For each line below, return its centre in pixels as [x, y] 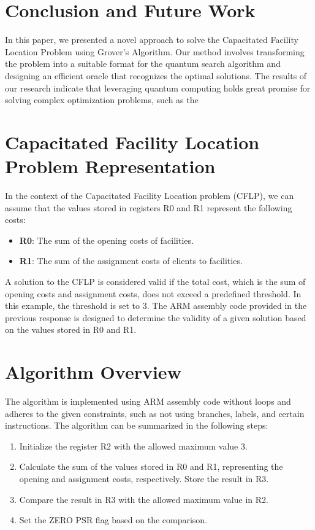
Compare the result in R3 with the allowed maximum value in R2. [144, 499]
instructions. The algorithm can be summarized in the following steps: [137, 425]
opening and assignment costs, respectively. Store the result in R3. [144, 479]
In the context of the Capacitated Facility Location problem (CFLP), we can [150, 195]
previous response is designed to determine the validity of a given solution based [156, 317]
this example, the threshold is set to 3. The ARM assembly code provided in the [156, 306]
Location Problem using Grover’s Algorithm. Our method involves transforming [155, 51]
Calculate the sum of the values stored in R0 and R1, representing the [151, 466]
